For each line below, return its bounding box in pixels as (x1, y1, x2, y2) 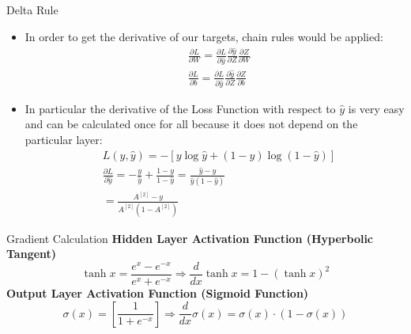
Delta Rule (6, 2, 58, 17)
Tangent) (6, 245, 57, 262)
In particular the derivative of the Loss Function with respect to (25, 100, 336, 116)
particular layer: (25, 131, 103, 147)
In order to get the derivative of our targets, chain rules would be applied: (25, 28, 383, 44)
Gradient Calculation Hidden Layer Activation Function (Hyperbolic (6, 230, 374, 246)
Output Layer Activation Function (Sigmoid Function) (6, 285, 309, 302)
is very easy (348, 100, 405, 116)
